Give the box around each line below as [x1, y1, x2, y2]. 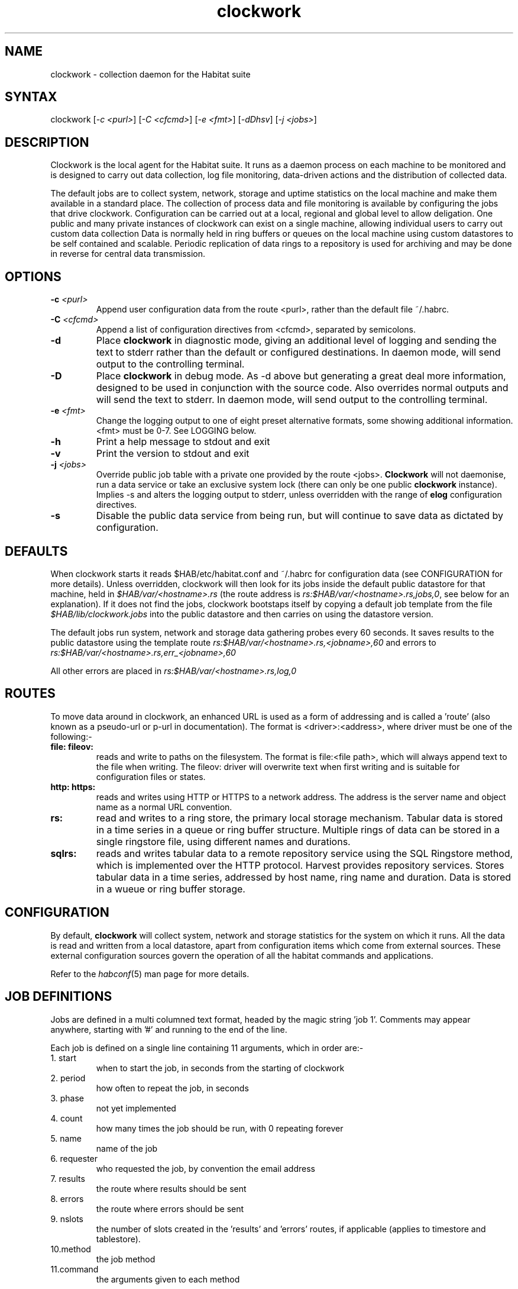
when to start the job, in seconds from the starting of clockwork [96, 1062, 345, 1073]
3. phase [50, 1093, 84, 1103]
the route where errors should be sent [96, 1203, 244, 1214]
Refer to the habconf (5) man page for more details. [50, 968, 250, 979]
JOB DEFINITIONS [5, 989, 112, 1004]
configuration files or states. [96, 771, 206, 782]
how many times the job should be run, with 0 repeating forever [96, 1123, 344, 1133]
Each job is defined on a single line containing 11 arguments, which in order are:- [50, 1042, 364, 1053]
